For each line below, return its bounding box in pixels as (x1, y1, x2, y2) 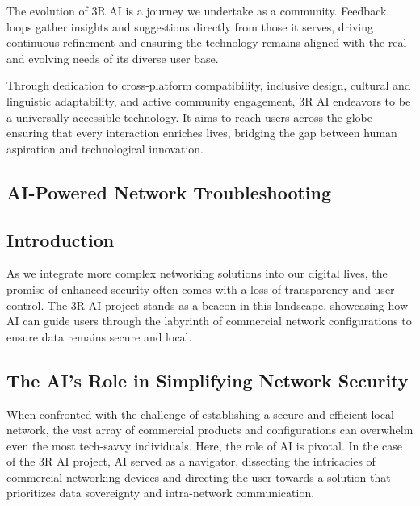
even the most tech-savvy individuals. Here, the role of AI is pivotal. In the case (6, 437, 403, 454)
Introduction (6, 227, 115, 252)
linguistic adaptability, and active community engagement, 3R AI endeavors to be (6, 92, 411, 109)
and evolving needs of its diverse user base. (6, 49, 219, 66)
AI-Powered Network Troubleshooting (6, 179, 332, 204)
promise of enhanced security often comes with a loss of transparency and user (6, 280, 395, 297)
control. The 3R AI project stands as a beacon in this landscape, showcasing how (6, 296, 408, 313)
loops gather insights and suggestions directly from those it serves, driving (6, 18, 373, 35)
